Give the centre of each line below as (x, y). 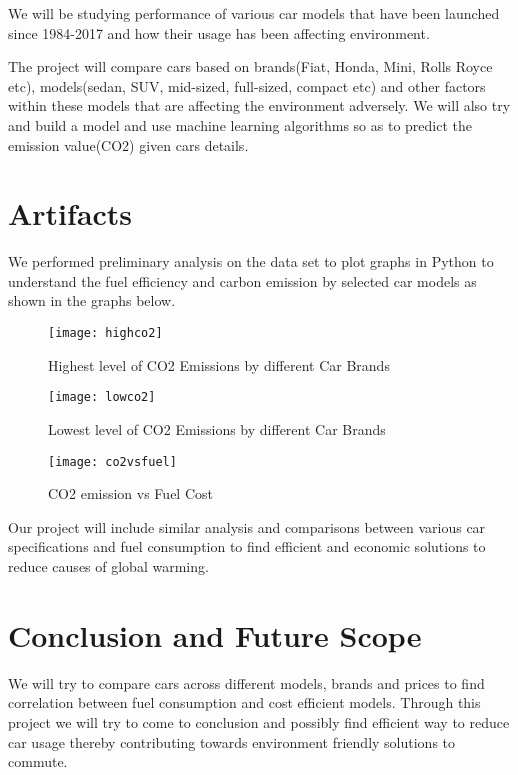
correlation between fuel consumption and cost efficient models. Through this (244, 702)
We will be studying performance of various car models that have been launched (254, 13)
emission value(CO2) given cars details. (128, 144)
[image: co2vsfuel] (112, 461)
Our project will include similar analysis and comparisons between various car (247, 526)
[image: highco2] (105, 333)
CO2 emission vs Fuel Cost (130, 493)
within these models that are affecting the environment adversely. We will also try (259, 105)
